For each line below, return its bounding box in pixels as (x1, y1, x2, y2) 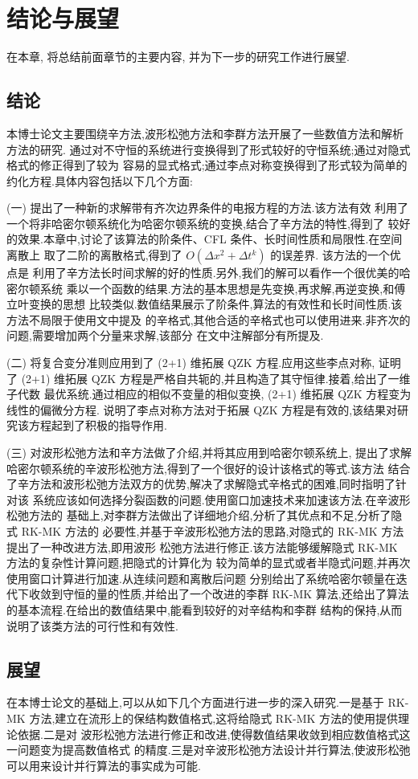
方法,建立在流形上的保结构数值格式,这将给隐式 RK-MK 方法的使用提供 (29, 709, 399, 726)
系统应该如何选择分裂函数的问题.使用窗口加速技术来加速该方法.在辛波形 (32, 491, 411, 508)
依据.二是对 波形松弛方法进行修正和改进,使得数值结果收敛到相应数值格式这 (17, 725, 411, 742)
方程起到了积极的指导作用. (28, 417, 167, 434)
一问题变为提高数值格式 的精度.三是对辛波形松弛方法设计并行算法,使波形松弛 (6, 741, 411, 758)
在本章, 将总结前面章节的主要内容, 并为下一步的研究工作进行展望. (6, 48, 350, 65)
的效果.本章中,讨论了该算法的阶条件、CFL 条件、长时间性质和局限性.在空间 (6, 230, 403, 247)
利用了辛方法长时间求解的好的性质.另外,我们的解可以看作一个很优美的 (32, 264, 400, 281)
